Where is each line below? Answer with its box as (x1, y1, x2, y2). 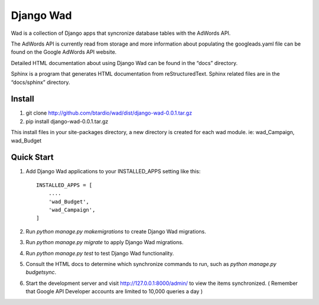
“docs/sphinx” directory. (11, 79, 70, 86)
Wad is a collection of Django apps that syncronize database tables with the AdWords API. (11, 30, 231, 37)
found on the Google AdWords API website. (11, 48, 117, 56)
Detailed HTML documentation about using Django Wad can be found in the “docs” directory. (11, 59, 238, 66)
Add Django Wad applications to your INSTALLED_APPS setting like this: (25, 168, 201, 175)
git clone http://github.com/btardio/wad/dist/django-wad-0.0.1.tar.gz (25, 109, 192, 116)
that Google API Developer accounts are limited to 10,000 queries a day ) (25, 288, 203, 295)
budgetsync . (25, 269, 57, 276)
